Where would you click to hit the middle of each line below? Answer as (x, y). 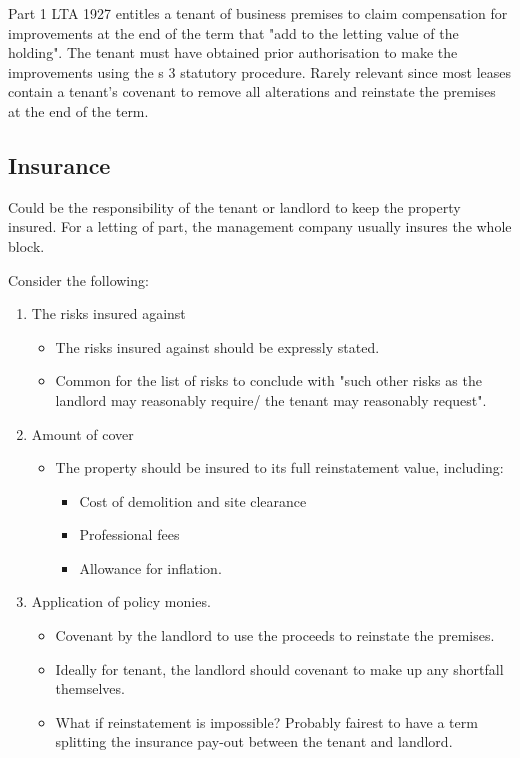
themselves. (90, 688)
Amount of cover (82, 433)
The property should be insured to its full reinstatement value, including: (279, 467)
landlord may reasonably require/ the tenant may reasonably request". (271, 399)
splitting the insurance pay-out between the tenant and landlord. (254, 741)
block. (26, 245)
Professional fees (129, 534)
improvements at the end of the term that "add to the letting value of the (233, 32)
